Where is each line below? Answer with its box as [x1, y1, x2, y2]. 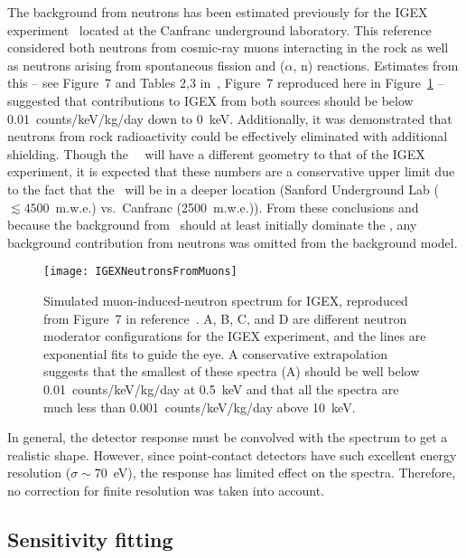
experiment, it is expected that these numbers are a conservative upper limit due [7, 162, 455, 181]
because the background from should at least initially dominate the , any [7, 215, 417, 234]
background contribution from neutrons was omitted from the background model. [7, 232, 458, 251]
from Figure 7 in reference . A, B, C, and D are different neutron [43, 308, 407, 327]
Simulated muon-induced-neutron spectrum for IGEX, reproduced [43, 290, 408, 309]
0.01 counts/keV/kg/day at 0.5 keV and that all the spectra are [43, 379, 399, 398]
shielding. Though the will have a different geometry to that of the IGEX [7, 144, 425, 163]
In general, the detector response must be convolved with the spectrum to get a [7, 428, 448, 447]
